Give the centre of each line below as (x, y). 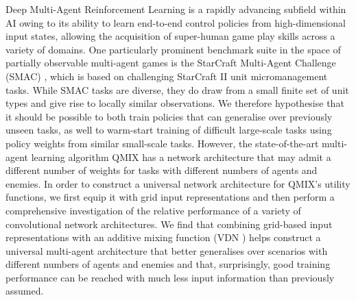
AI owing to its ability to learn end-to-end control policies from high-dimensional (176, 22)
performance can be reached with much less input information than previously (170, 277)
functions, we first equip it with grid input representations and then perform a (170, 197)
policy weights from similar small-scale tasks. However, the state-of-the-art (162, 143)
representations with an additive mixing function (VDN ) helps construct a (163, 237)
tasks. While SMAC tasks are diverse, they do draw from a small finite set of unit (177, 89)
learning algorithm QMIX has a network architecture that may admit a (181, 157)
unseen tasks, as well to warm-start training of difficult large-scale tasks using (169, 130)
